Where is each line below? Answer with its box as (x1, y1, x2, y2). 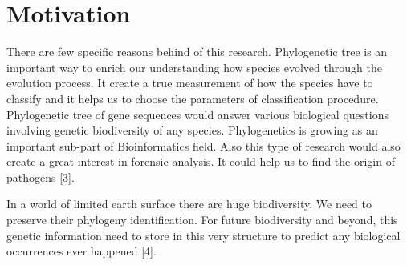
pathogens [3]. (6, 168, 75, 185)
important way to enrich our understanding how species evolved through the (6, 58, 382, 75)
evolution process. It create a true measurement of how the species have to (6, 74, 373, 91)
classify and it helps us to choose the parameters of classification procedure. (6, 90, 379, 106)
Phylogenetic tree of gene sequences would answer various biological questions (6, 106, 389, 122)
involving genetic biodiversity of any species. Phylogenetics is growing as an (6, 122, 378, 139)
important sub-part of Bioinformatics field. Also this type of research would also (6, 137, 401, 154)
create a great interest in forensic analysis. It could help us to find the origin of (6, 153, 395, 170)
